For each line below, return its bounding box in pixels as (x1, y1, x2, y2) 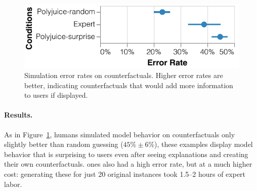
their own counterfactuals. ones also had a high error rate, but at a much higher (4, 159, 252, 169)
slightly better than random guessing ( (4, 139, 123, 149)
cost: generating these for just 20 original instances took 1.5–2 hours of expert (4, 169, 246, 179)
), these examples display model (154, 139, 253, 149)
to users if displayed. (24, 90, 88, 100)
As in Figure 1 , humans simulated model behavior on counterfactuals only (4, 129, 235, 139)
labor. (4, 178, 22, 189)
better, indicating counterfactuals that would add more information (24, 80, 233, 90)
